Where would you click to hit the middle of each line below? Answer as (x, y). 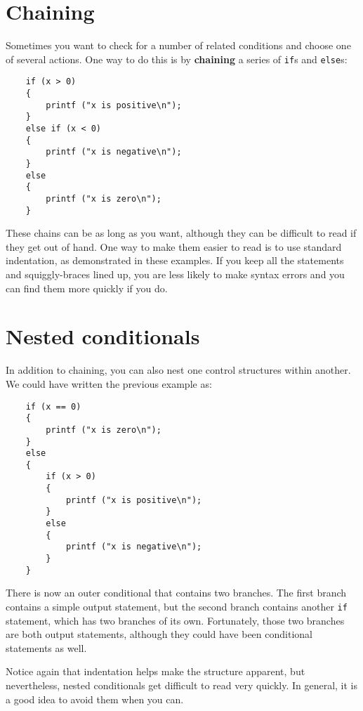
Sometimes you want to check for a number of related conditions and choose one (178, 45)
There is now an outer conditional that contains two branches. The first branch (176, 593)
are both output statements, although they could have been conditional (159, 634)
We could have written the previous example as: (109, 383)
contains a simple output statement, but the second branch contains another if (177, 606)
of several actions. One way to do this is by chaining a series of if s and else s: (177, 59)
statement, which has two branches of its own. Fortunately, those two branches (175, 620)
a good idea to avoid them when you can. (95, 699)
